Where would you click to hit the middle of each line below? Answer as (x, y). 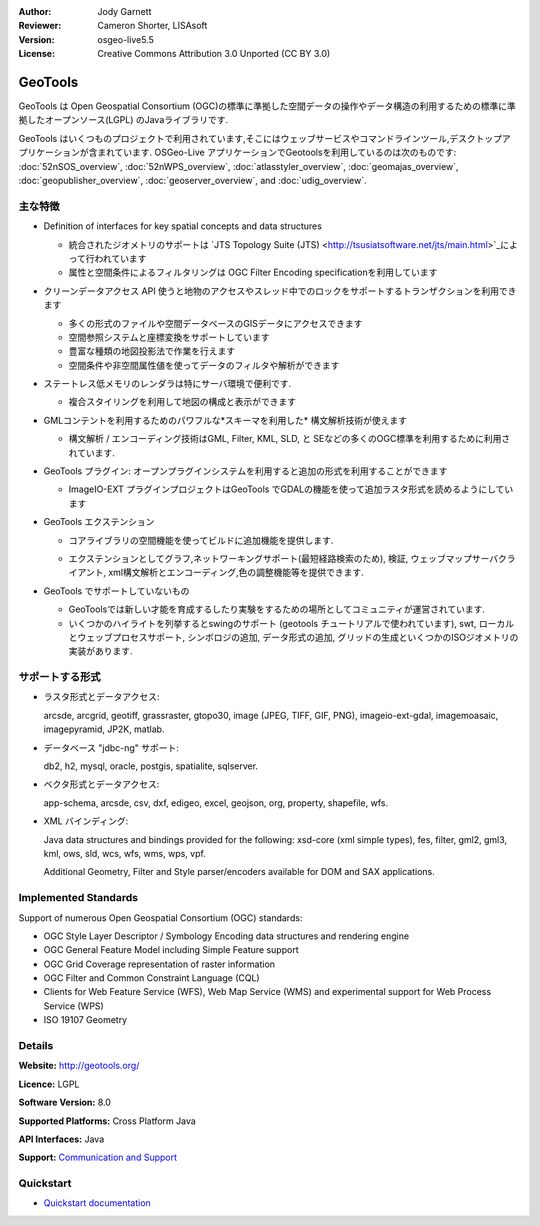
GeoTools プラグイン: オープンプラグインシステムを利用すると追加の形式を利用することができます (245, 471)
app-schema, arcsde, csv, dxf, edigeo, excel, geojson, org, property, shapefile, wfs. (216, 802)
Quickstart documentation (97, 1203)
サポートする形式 (59, 677)
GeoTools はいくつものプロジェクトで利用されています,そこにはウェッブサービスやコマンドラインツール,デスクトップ (260, 138)
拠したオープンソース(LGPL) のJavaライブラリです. (123, 120)
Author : (35, 11)
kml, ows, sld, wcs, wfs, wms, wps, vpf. (125, 853)
